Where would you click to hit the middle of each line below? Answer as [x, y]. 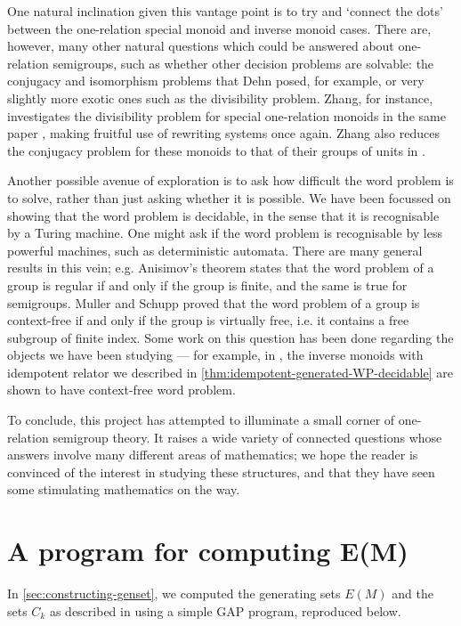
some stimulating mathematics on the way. [124, 489]
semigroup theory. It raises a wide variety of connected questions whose [247, 437]
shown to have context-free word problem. [121, 390]
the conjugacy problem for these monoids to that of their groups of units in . [216, 150]
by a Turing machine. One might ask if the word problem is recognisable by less [225, 233]
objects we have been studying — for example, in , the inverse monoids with [215, 355]
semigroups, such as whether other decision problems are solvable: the [243, 63]
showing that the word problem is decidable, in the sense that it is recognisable [223, 215]
